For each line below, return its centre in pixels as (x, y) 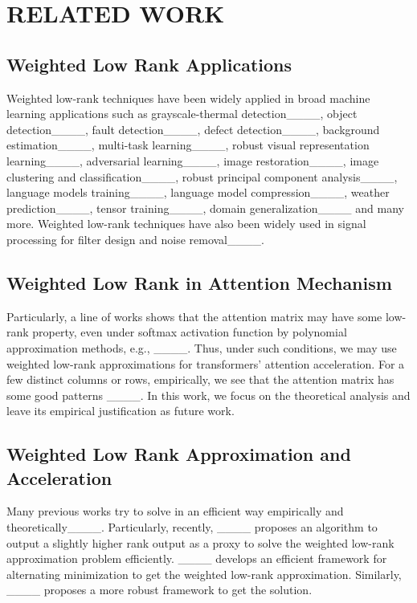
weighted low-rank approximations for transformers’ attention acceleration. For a (206, 363)
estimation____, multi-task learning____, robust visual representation (188, 145)
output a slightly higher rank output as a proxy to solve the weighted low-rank (200, 542)
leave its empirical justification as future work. (121, 411)
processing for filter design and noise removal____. (135, 239)
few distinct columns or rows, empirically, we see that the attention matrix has (200, 379)
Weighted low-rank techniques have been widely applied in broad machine (188, 98)
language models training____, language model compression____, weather (198, 192)
